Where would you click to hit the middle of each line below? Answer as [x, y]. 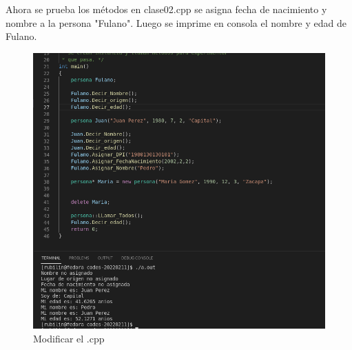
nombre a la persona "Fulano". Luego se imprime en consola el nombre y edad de [176, 22]
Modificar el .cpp [69, 339]
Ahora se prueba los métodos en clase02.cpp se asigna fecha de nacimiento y [166, 9]
